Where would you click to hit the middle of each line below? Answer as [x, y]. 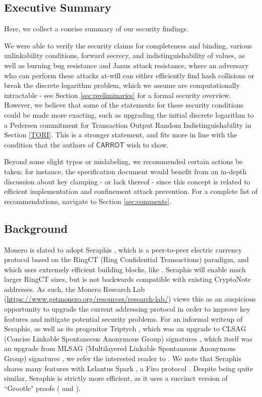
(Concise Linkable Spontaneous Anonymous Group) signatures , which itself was [128, 338]
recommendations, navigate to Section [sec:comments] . [88, 201]
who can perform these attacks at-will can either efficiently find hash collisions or [129, 75]
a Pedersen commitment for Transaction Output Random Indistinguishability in [128, 125]
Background [36, 228]
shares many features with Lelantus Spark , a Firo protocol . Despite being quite [129, 368]
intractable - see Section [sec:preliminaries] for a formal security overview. [118, 95]
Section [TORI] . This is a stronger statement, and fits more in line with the [121, 135]
